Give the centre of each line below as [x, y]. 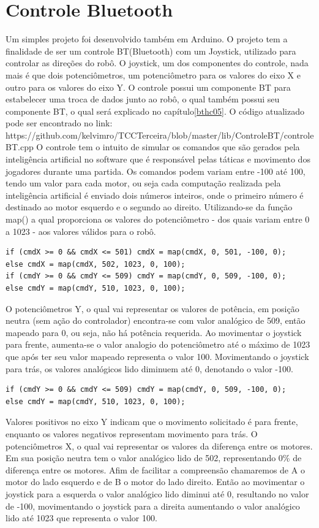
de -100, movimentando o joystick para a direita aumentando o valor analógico [153, 506]
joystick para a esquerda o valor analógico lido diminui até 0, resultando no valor [157, 493]
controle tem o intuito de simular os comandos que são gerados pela [173, 147]
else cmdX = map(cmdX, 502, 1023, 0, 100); [96, 264]
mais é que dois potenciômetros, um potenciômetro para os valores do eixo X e [153, 75]
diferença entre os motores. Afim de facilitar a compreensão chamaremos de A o [155, 469]
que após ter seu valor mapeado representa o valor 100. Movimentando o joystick [157, 356]
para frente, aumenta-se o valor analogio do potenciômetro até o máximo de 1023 [158, 344]
